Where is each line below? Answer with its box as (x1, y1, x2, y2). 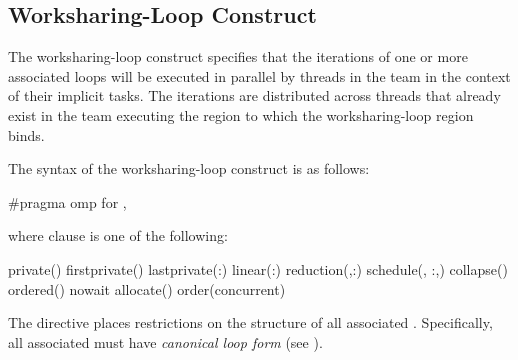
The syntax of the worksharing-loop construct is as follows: (8, 158, 370, 179)
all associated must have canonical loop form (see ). (8, 331, 323, 352)
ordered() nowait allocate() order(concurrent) (8, 278, 286, 299)
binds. (8, 124, 45, 145)
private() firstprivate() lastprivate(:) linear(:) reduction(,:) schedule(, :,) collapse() (8, 258, 508, 279)
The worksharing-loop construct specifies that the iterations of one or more (8, 46, 468, 67)
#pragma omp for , (8, 191, 127, 212)
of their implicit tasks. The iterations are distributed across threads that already (8, 85, 501, 106)
